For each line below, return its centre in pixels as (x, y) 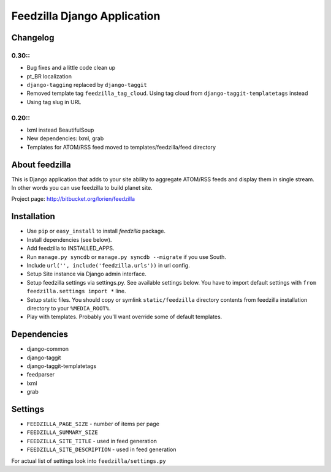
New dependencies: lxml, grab (65, 138)
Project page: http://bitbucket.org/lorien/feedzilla (73, 199)
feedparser (41, 375)
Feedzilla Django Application (86, 16)
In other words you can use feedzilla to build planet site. (82, 188)
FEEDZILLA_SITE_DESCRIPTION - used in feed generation (101, 449)
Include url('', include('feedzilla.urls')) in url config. (108, 265)
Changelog (33, 38)
